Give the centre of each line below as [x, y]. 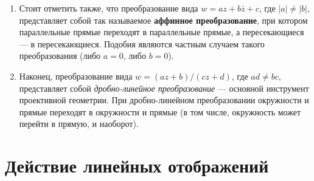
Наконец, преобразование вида [76, 76]
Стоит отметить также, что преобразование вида [109, 8]
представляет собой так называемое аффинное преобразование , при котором [163, 20]
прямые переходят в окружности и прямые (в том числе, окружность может [160, 111]
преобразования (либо [60, 56]
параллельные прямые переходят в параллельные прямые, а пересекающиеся [162, 32]
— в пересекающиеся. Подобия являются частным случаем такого [142, 43]
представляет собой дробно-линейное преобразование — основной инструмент [164, 88]
